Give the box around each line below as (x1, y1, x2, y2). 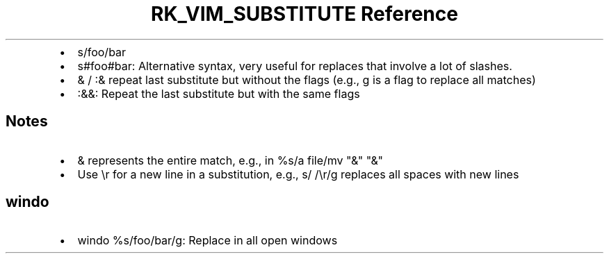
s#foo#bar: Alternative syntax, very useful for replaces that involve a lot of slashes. (77, 58, 512, 73)
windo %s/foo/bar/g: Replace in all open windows (77, 233, 338, 248)
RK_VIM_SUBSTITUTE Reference (151, 2, 458, 26)
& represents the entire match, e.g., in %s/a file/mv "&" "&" (77, 153, 383, 167)
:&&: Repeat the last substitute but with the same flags (77, 86, 360, 101)
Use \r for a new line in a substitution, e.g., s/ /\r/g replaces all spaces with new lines (77, 167, 519, 181)
